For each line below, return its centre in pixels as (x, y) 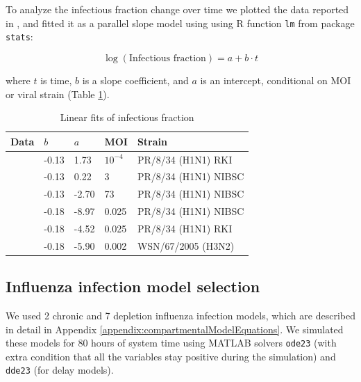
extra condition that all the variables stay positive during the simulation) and (171, 356)
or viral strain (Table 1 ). (58, 94)
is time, (56, 80)
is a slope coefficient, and (135, 80)
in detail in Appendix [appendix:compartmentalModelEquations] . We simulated (175, 329)
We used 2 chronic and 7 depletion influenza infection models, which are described (180, 316)
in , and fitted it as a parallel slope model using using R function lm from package (180, 23)
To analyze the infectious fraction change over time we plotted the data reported (177, 9)
